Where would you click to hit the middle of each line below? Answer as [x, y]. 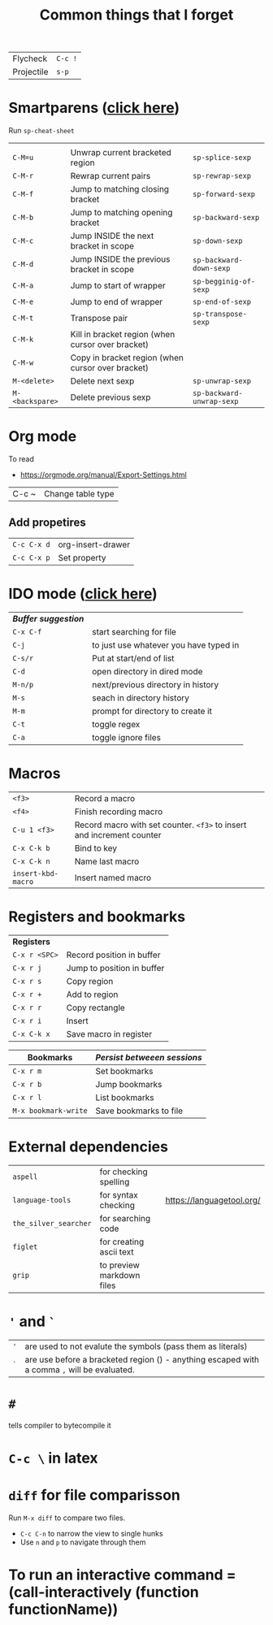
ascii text [117, 1251]
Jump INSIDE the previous [120, 259]
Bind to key [96, 848]
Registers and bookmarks [97, 916]
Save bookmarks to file [139, 1111]
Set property [82, 557]
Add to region [92, 994]
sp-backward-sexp [226, 218]
